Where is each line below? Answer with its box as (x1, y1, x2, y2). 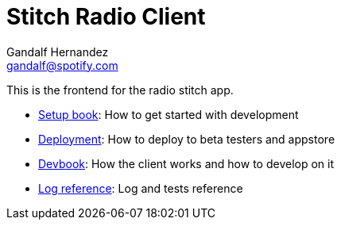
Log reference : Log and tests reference (38, 181, 243, 195)
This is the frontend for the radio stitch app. (6, 82, 234, 97)
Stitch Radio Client (6, 3, 206, 30)
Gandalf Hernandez (6, 44, 109, 59)
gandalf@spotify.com (6, 58, 118, 72)
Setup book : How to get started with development (38, 107, 299, 121)
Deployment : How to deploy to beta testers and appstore (38, 132, 335, 146)
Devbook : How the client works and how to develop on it (38, 156, 335, 170)
